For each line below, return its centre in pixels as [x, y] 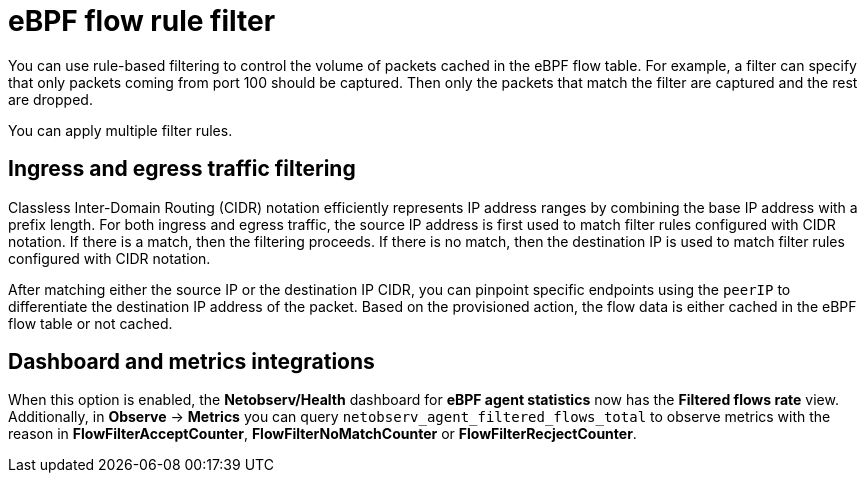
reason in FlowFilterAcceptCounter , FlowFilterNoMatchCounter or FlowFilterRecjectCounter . [322, 434]
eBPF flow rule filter [142, 21]
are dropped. [50, 99]
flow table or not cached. [90, 323]
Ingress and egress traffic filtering [182, 169]
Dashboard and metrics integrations [191, 362]
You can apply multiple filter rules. [120, 130]
